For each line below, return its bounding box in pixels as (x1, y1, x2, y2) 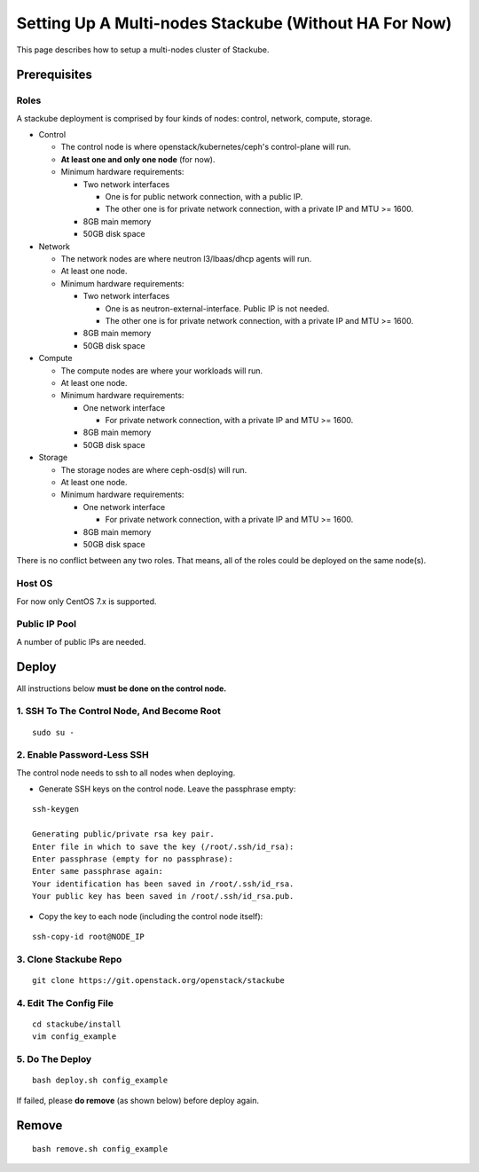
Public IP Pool (16, 617, 77, 630)
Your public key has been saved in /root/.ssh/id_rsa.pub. (32, 892, 294, 901)
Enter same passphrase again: (32, 866, 164, 877)
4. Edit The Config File (16, 996, 114, 1009)
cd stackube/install (32, 1019, 122, 1029)
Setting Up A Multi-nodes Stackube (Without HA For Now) (16, 13, 452, 33)
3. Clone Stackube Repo (16, 953, 122, 965)
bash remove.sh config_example (32, 1144, 169, 1153)
